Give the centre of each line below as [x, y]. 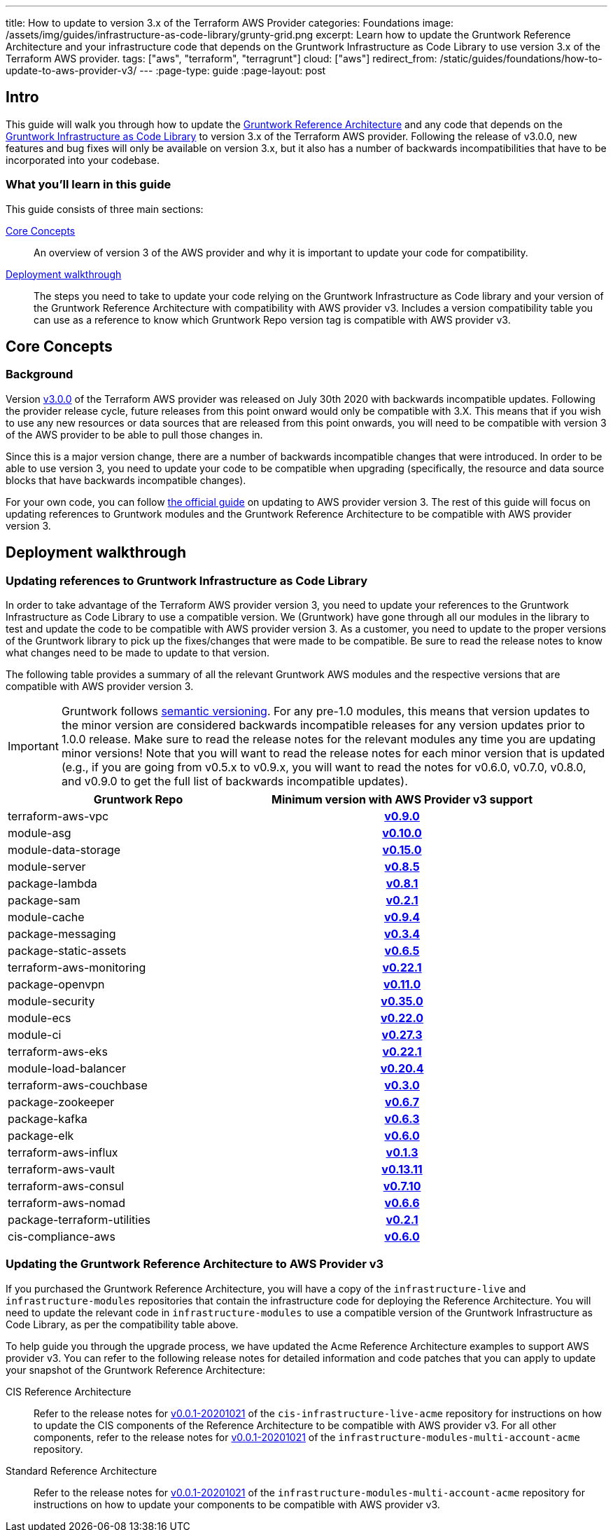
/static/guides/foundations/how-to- [521, 58]
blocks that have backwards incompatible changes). [126, 480]
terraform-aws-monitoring [77, 968]
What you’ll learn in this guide [89, 185]
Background [40, 374]
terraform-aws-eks [58, 1052]
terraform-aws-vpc [58, 816]
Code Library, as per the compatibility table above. [122, 1324]
